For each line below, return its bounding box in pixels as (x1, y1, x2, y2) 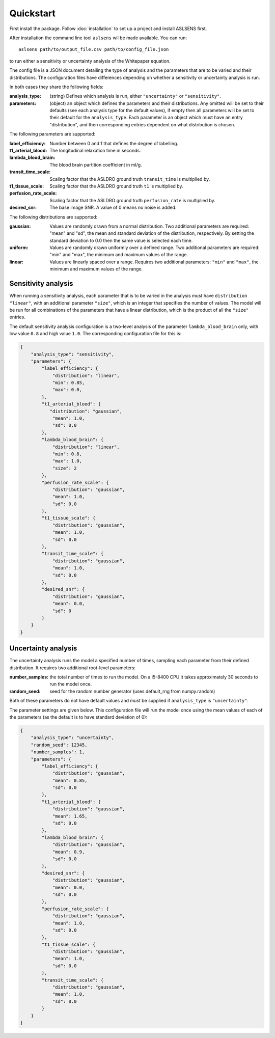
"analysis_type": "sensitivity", (31, 351, 115, 357)
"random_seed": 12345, (31, 742, 88, 748)
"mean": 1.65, (52, 813, 88, 819)
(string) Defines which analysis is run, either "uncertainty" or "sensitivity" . (49, 93, 222, 99)
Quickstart (9, 8, 56, 19)
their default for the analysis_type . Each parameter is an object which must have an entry (49, 115, 243, 121)
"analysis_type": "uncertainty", (31, 735, 115, 741)
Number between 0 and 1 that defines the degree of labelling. (49, 140, 178, 146)
